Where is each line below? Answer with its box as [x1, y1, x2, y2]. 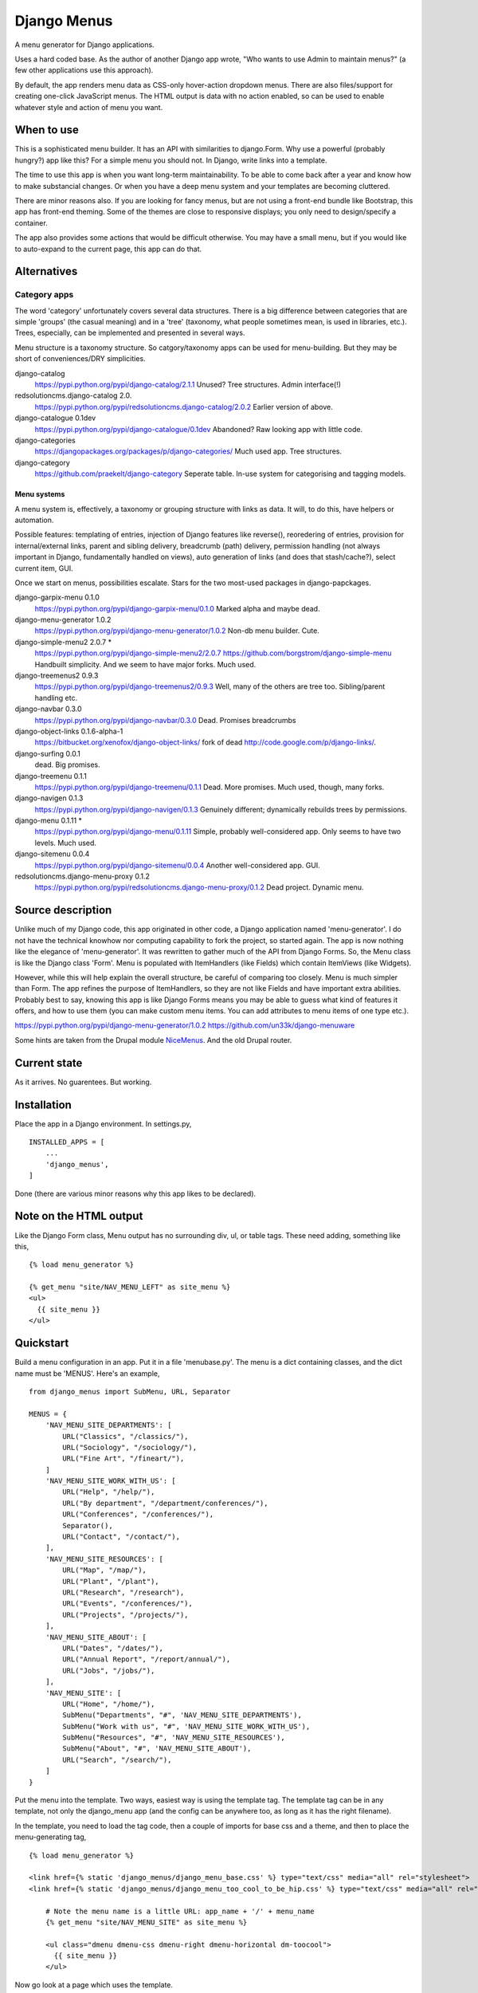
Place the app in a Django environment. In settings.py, [14, 1118, 192, 1128]
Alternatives [14, 265, 78, 278]
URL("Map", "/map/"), [62, 1566, 147, 1574]
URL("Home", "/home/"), [62, 1699, 155, 1708]
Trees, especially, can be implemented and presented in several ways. [14, 328, 245, 338]
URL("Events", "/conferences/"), [62, 1599, 193, 1608]
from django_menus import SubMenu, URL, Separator [29, 1387, 231, 1396]
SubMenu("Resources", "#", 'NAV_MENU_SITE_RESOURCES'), [62, 1733, 286, 1742]
